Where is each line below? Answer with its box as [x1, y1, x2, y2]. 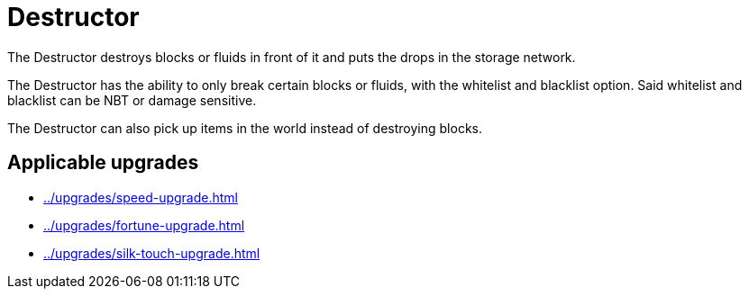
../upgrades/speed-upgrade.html [43, 189, 238, 205]
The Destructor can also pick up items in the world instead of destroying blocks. [7, 120, 482, 136]
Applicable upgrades [7, 151, 199, 175]
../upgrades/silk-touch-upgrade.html [43, 245, 260, 261]
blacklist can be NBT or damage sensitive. [7, 92, 257, 108]
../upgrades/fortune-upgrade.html [43, 217, 245, 233]
